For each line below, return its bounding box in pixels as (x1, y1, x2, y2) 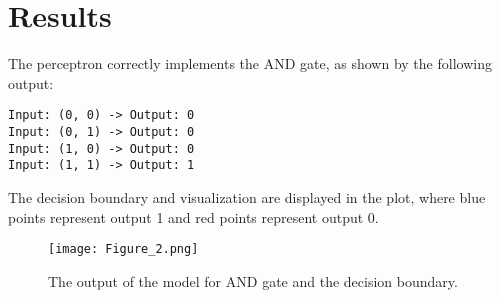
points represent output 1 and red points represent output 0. (8, 206, 379, 227)
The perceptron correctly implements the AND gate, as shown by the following (8, 53, 492, 74)
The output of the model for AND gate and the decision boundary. (48, 270, 458, 291)
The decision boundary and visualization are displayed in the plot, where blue (8, 186, 486, 207)
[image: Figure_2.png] (48, 242, 199, 257)
